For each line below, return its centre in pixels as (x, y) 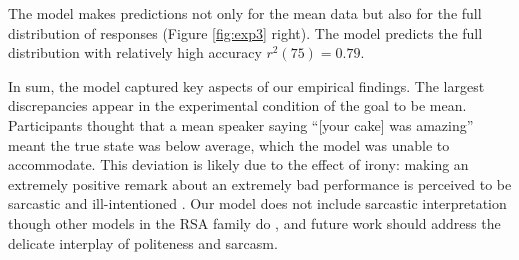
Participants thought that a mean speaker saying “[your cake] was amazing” (241, 124)
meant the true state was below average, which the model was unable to (229, 144)
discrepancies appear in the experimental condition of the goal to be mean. (237, 105)
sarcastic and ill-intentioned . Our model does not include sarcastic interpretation (257, 203)
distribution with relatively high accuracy (135, 52)
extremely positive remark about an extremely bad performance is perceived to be (260, 183)
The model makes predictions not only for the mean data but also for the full (245, 13)
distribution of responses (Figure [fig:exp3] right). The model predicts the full (245, 32)
